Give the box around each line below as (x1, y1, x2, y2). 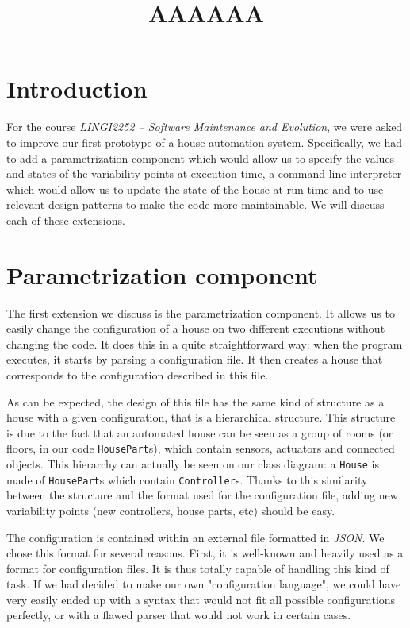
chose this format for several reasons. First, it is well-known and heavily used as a (6, 545, 404, 561)
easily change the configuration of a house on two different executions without (6, 320, 385, 337)
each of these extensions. (6, 211, 125, 228)
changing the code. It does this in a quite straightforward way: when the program (6, 335, 403, 352)
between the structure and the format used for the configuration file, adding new (6, 487, 398, 503)
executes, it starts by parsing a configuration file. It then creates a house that (6, 351, 383, 368)
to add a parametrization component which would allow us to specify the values (6, 149, 395, 166)
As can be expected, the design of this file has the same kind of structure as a (6, 393, 385, 410)
